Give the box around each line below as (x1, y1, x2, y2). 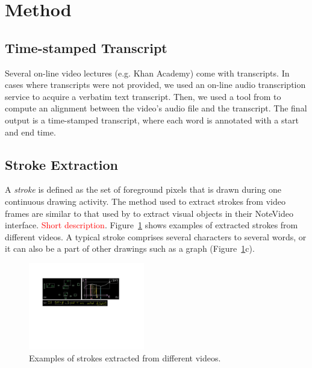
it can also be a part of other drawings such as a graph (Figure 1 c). (5, 242, 255, 255)
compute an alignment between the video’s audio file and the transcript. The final (5, 102, 307, 114)
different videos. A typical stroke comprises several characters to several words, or (5, 230, 307, 243)
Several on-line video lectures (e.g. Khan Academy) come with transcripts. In (5, 66, 290, 79)
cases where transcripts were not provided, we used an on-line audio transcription (5, 78, 306, 91)
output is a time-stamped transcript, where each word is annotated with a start (5, 113, 299, 126)
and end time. (5, 125, 56, 138)
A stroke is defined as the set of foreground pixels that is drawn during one (5, 183, 281, 196)
